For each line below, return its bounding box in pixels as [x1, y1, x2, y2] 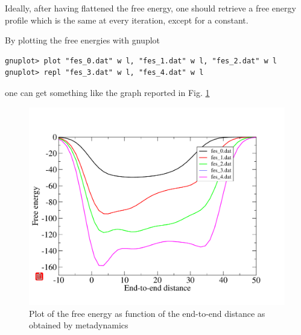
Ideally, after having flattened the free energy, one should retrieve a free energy [5, 2, 296, 14]
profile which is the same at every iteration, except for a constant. [5, 13, 249, 26]
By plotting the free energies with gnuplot [5, 34, 160, 46]
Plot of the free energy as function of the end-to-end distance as [29, 307, 265, 319]
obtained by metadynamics [29, 319, 128, 331]
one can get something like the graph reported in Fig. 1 [5, 86, 210, 98]
